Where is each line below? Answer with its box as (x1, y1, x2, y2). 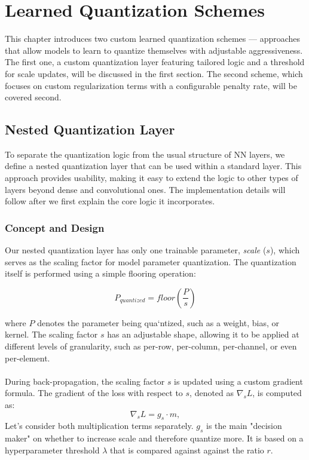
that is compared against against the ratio (110, 443, 264, 456)
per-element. (5, 351, 50, 364)
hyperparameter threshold (5, 443, 100, 456)
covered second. (5, 91, 62, 103)
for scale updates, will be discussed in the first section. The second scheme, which (5, 67, 303, 79)
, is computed (252, 387, 302, 399)
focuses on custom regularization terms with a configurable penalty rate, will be (5, 79, 297, 91)
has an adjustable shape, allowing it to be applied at (107, 328, 299, 341)
